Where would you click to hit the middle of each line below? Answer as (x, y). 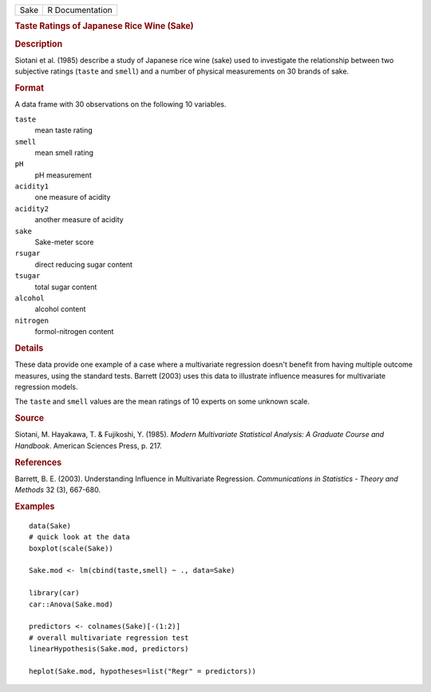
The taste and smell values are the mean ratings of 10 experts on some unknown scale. (162, 402)
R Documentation (80, 10)
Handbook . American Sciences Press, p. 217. (89, 445)
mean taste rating (64, 130)
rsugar (28, 253)
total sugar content (66, 287)
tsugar (28, 276)
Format (29, 88)
